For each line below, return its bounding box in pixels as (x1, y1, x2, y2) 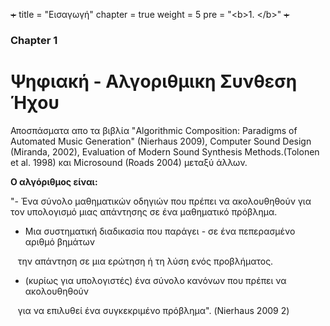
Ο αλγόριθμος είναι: (10, 175, 98, 188)
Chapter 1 (10, 33, 58, 47)
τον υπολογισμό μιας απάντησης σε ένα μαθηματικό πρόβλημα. (10, 205, 278, 218)
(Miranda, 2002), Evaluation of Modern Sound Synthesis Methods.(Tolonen (10, 145, 320, 158)
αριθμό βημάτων (24, 235, 95, 248)
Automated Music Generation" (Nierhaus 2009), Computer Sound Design (10, 135, 312, 147)
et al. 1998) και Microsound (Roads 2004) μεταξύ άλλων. (10, 156, 248, 168)
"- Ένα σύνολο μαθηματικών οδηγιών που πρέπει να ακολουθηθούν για (10, 195, 312, 207)
